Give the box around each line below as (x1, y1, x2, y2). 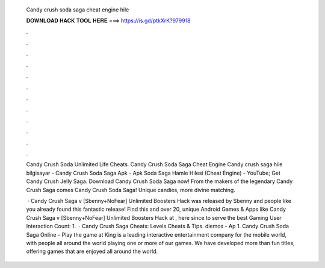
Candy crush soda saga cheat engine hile (26, 6, 129, 13)
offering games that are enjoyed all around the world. (26, 248, 158, 255)
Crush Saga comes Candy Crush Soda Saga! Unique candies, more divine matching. (26, 186, 236, 193)
